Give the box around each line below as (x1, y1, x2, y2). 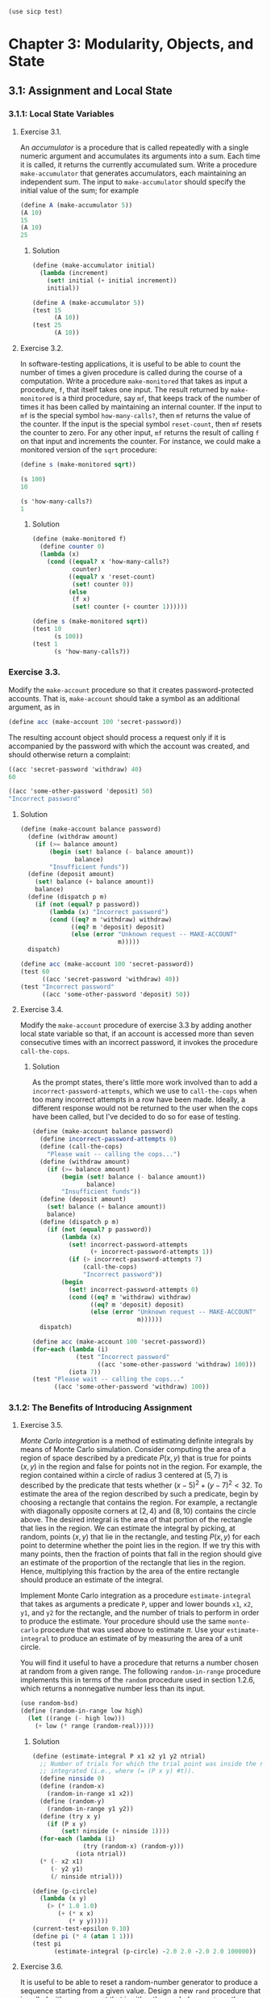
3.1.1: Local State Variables (8, 108, 115, 120)
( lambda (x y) (39, 1894, 87, 1903)
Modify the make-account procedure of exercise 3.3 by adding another (19, 1020, 252, 1031)
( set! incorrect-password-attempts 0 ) (68, 1285, 199, 1293)
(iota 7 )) (68, 1368, 102, 1376)
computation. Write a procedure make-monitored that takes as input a (19, 376, 248, 386)
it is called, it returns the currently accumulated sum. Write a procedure (19, 159, 257, 169)
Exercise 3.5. (19, 1420, 63, 1430)
